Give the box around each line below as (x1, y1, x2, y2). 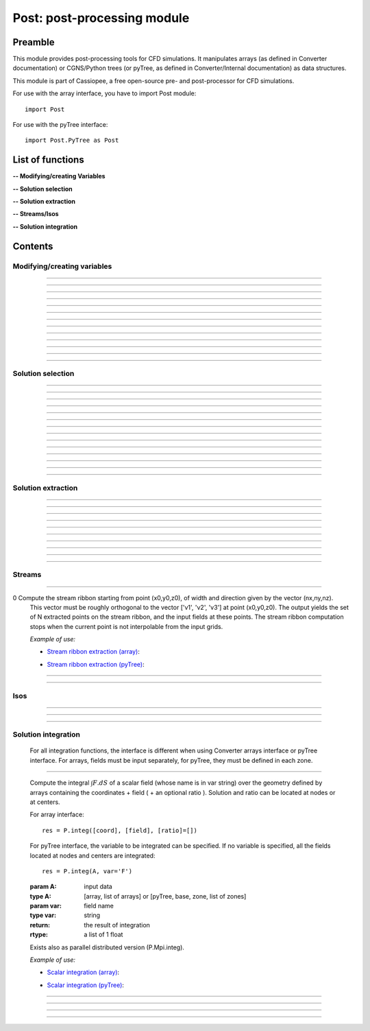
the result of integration (84, 921, 151, 929)
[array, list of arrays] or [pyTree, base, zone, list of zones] (84, 892, 247, 900)
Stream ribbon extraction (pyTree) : (47, 660, 145, 668)
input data (84, 882, 112, 891)
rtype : (29, 930, 48, 939)
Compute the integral (29, 779, 90, 787)
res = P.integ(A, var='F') (42, 867, 133, 875)
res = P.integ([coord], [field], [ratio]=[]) (42, 827, 198, 834)
